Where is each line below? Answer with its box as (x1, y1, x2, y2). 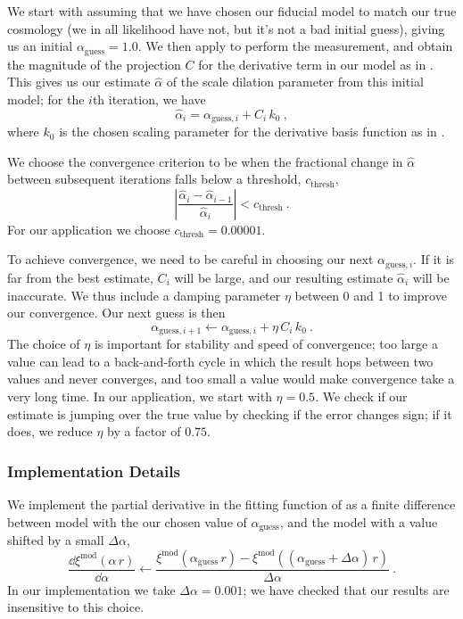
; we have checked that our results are (243, 580, 450, 598)
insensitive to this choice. (7, 598, 145, 616)
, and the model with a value (279, 512, 438, 531)
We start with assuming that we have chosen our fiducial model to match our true (7, 2, 457, 20)
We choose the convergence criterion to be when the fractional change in (7, 152, 403, 170)
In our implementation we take (7, 580, 176, 598)
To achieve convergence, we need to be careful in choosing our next (7, 250, 374, 268)
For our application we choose (7, 219, 170, 238)
